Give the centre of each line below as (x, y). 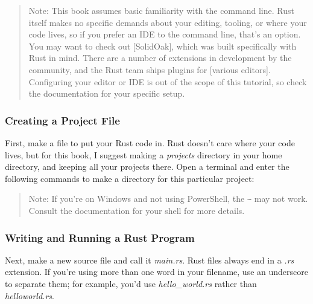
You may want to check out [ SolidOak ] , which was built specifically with (163, 46)
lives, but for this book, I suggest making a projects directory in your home (144, 154)
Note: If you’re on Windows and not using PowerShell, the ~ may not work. (168, 199)
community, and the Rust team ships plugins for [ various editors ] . (150, 69)
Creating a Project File (62, 120)
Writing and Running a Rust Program (100, 237)
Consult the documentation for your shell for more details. (137, 210)
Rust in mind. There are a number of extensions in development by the (160, 58)
